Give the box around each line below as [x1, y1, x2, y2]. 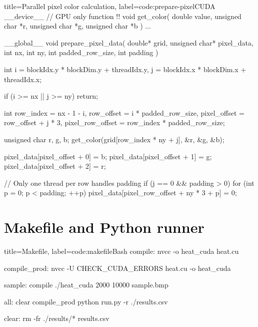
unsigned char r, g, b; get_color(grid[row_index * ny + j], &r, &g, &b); [4, 134, 224, 144]
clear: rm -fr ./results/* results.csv [4, 313, 109, 323]
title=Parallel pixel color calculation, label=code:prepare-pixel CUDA [4, 1, 215, 11]
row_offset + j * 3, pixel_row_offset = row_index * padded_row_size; [4, 117, 225, 128]
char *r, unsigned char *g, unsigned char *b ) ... [4, 21, 151, 31]
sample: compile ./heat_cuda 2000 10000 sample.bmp [4, 279, 168, 290]
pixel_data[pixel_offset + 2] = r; [4, 161, 106, 171]
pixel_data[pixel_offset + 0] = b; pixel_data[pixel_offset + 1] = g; [4, 151, 212, 161]
